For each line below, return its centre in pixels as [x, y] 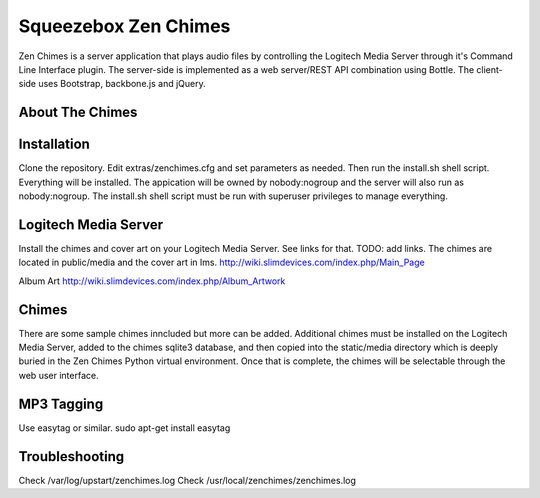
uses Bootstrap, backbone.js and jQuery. [122, 84]
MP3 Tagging [61, 403]
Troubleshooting [71, 456]
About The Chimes [78, 112]
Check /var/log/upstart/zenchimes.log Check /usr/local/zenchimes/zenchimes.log [187, 480]
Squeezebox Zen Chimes [124, 26]
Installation [54, 144]
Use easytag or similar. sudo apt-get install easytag [124, 427]
